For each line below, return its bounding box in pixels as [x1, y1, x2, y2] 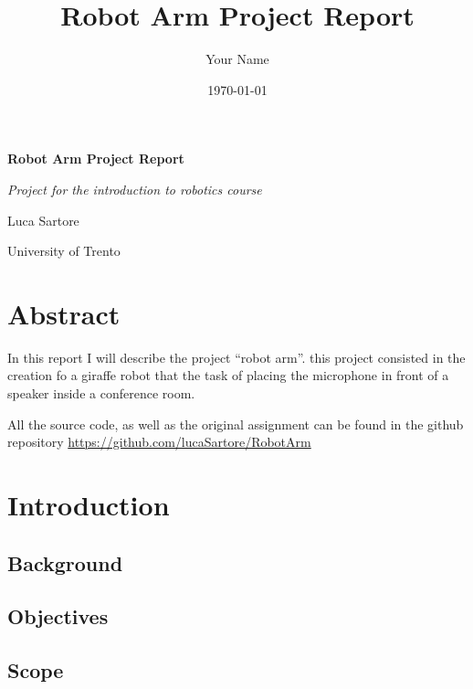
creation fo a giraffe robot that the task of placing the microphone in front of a [7, 366, 449, 385]
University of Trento [7, 241, 121, 260]
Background [7, 548, 123, 577]
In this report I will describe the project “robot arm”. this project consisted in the [7, 347, 466, 366]
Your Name [205, 49, 269, 69]
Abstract [7, 294, 121, 332]
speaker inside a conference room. [7, 384, 195, 402]
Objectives [7, 602, 109, 631]
